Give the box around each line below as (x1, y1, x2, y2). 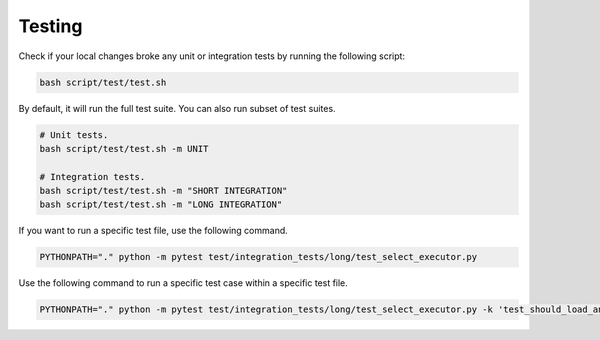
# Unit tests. (39, 129, 109, 140)
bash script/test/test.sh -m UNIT (39, 143, 209, 154)
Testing (18, 15, 83, 37)
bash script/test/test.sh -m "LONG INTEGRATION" (39, 199, 283, 210)
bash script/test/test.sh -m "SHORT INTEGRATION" (39, 185, 288, 197)
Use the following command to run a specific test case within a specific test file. (18, 277, 349, 289)
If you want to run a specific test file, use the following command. (18, 225, 289, 237)
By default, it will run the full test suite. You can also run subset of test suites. (18, 102, 336, 114)
